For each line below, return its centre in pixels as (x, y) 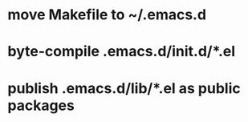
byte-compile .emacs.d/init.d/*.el (122, 52)
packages (41, 105)
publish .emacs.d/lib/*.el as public (124, 88)
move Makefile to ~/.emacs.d (107, 15)
